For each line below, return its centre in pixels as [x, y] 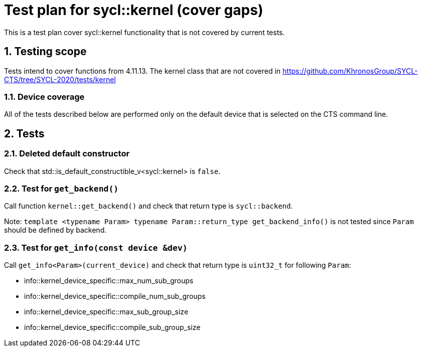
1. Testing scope [45, 52]
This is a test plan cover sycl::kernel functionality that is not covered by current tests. [145, 32]
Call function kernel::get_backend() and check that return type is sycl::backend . [149, 206]
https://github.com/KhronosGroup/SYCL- [350, 71]
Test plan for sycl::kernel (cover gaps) [134, 10]
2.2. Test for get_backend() [61, 188]
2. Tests [24, 133]
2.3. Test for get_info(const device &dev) [96, 247]
